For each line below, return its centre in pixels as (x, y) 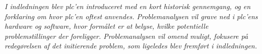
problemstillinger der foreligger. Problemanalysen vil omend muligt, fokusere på (126, 36)
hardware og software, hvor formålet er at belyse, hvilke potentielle (107, 26)
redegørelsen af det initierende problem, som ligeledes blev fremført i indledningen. (131, 46)
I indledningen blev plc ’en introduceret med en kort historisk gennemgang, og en (128, 6)
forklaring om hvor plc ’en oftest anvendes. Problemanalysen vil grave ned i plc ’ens (131, 16)
